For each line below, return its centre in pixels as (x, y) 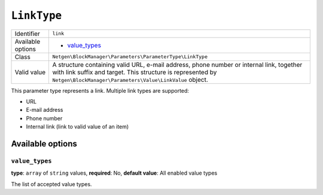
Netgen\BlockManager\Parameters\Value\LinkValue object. (130, 80)
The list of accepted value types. (51, 184)
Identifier (27, 33)
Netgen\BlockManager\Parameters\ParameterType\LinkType (130, 57)
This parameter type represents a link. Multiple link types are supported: (100, 90)
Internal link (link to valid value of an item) (77, 127)
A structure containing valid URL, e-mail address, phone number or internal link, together (177, 65)
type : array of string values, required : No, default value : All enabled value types (114, 173)
